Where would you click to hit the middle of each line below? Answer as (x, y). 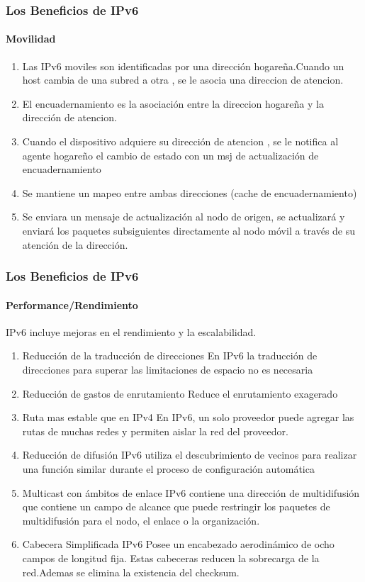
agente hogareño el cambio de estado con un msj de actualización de (170, 155)
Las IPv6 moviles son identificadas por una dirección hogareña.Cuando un (183, 66)
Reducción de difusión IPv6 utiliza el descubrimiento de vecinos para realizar (190, 455)
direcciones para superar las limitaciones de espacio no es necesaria (168, 369)
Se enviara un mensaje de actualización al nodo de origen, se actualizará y (184, 217)
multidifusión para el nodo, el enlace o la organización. (141, 520)
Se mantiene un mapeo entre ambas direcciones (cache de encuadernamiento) (190, 192)
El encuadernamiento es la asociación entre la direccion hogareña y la (173, 103)
